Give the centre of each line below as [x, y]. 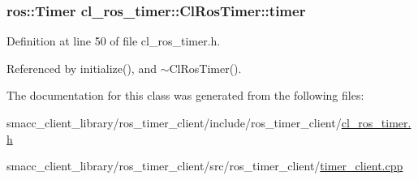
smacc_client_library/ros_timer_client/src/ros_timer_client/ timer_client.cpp [205, 166]
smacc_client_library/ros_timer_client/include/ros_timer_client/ [174, 122]
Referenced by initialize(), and [82, 68]
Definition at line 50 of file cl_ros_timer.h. [114, 41]
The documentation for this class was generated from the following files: [185, 95]
